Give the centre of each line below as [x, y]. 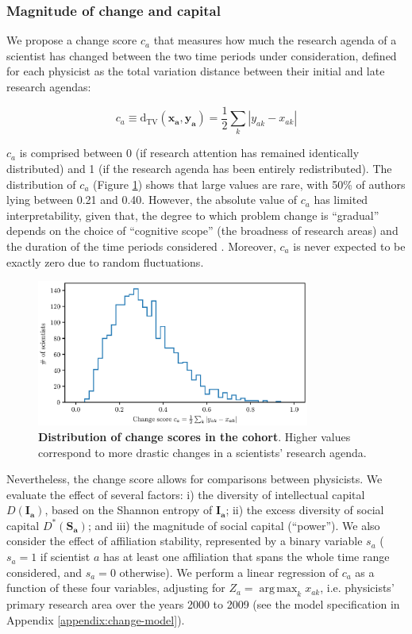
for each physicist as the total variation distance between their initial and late [196, 71]
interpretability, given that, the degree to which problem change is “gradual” [193, 215]
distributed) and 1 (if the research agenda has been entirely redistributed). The [199, 168]
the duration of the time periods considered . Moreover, [141, 246]
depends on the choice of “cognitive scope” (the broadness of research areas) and [202, 231]
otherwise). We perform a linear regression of [229, 572]
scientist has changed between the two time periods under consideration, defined [202, 55]
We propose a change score [72, 40]
